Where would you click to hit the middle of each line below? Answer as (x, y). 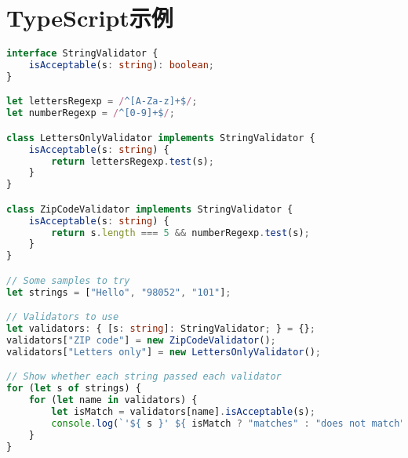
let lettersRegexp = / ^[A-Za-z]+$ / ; (102, 102)
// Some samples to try (68, 280)
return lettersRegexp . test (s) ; (133, 161)
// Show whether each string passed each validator (144, 377)
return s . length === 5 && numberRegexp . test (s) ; (180, 233)
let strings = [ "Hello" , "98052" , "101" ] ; (119, 292)
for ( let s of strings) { (74, 389)
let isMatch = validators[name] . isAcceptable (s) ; (183, 412)
